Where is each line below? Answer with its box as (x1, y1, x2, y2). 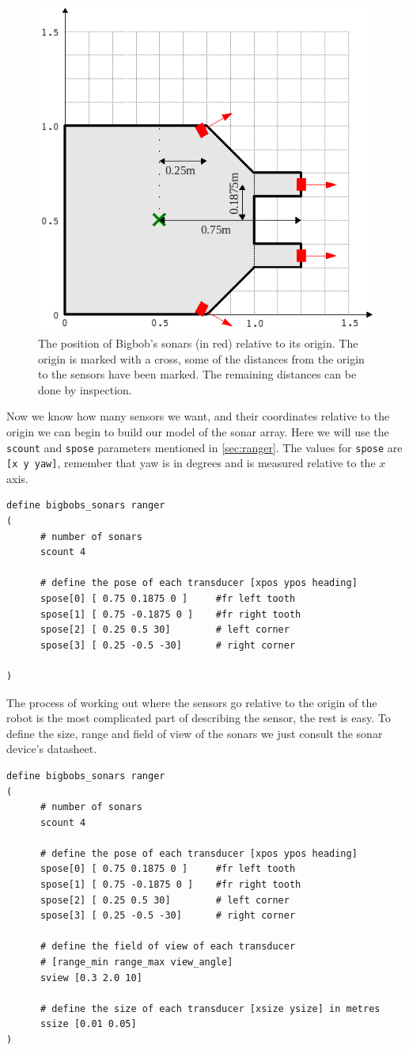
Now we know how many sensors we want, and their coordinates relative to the (6, 408, 390, 424)
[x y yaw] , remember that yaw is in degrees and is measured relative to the (6, 455, 376, 471)
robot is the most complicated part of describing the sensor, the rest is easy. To (6, 710, 391, 726)
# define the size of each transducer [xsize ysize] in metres (40, 1002, 381, 1014)
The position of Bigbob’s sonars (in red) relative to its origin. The (38, 334, 358, 351)
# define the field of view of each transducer (40, 941, 296, 953)
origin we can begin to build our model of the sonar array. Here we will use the (6, 423, 389, 439)
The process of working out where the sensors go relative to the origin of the (6, 694, 377, 710)
